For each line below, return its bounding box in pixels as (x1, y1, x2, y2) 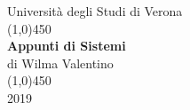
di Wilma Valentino (7, 53, 114, 72)
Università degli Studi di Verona (7, 2, 183, 20)
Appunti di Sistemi (7, 36, 126, 55)
